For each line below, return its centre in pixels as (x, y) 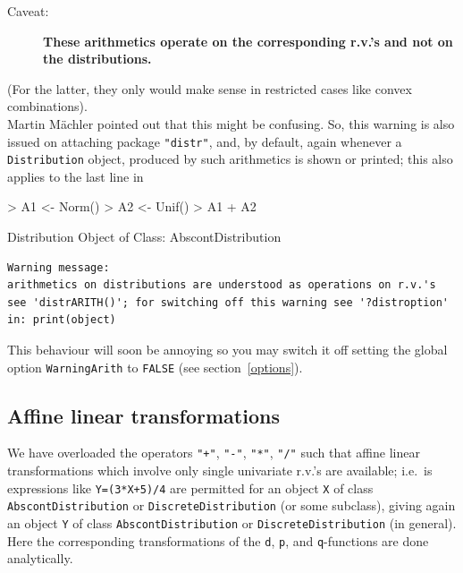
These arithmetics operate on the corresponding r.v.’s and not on (248, 41)
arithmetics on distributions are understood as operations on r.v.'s (222, 285)
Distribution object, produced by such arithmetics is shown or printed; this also (230, 159)
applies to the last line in (76, 176)
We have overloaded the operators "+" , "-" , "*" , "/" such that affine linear (214, 453)
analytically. (40, 558)
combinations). (47, 106)
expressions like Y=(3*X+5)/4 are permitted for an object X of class (190, 487)
